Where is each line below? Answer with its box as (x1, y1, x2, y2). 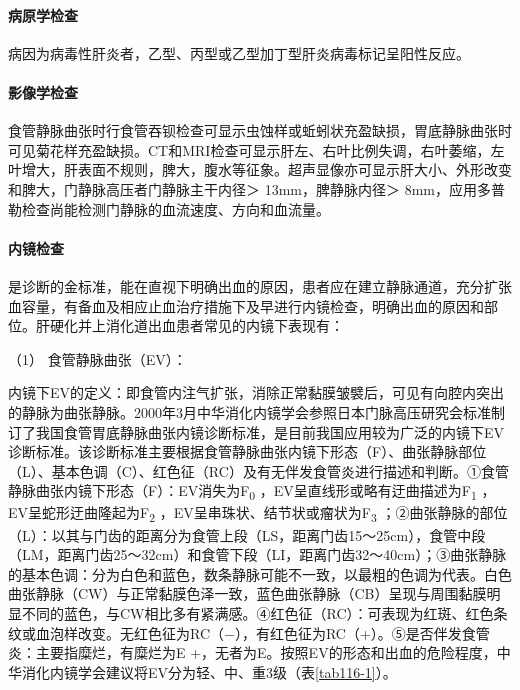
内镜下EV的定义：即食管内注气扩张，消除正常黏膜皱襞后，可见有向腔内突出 (8, 382, 505, 403)
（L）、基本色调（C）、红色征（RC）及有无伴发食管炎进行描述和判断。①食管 (8, 460, 509, 481)
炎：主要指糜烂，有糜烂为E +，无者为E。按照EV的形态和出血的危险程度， (8, 642, 497, 663)
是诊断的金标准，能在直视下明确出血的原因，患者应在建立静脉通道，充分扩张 (8, 275, 512, 296)
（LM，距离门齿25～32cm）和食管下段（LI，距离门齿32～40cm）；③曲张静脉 (8, 544, 507, 565)
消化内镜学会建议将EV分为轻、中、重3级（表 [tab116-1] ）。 (21, 661, 397, 682)
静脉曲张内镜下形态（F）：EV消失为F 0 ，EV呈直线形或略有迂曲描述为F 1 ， (8, 480, 496, 504)
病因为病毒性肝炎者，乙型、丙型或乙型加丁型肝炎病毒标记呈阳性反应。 (8, 42, 470, 63)
